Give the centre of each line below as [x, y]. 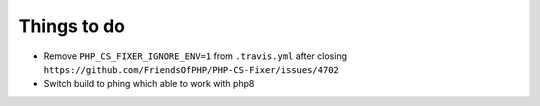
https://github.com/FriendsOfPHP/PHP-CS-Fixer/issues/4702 [191, 69]
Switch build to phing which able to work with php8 [149, 84]
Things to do [71, 26]
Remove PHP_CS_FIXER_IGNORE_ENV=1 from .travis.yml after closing [195, 56]
